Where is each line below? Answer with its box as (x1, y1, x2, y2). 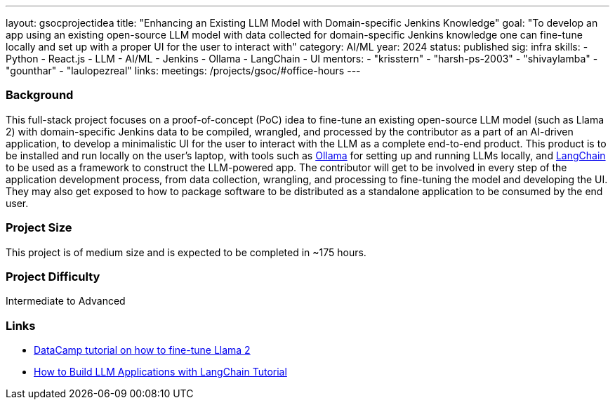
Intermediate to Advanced (6, 295, 126, 307)
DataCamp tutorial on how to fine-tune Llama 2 (34, 344, 251, 356)
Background (6, 88, 74, 102)
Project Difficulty (6, 269, 100, 284)
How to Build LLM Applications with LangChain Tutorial (34, 366, 287, 378)
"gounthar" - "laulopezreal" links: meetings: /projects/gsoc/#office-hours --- (6, 65, 361, 77)
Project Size (6, 220, 72, 235)
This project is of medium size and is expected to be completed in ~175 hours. (6, 246, 366, 258)
